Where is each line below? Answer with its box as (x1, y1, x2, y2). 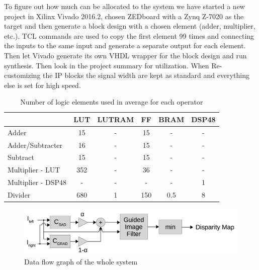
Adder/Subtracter (8, 139, 63, 150)
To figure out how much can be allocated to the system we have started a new (4, 1, 245, 11)
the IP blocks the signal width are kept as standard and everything (43, 70, 249, 80)
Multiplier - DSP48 (8, 177, 67, 188)
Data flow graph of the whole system (24, 256, 138, 267)
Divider (8, 190, 31, 200)
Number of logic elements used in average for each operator (20, 97, 203, 107)
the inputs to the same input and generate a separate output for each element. (4, 40, 246, 51)
